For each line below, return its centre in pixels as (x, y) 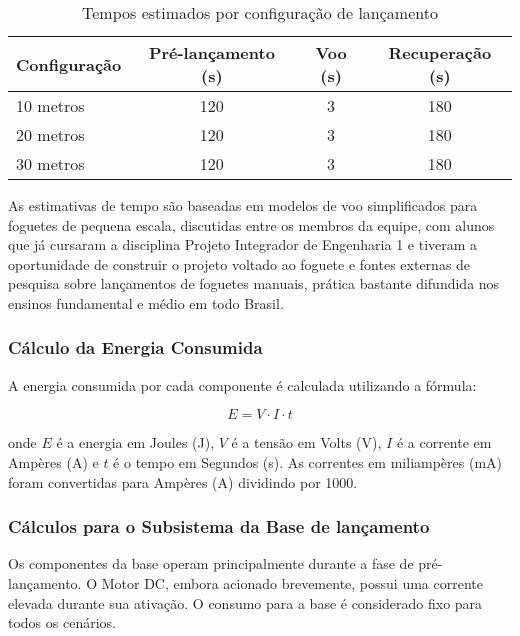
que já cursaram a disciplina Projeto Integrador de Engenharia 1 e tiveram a (243, 244)
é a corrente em (444, 442)
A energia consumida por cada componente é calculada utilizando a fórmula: (242, 384)
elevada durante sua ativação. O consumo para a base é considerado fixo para (245, 602)
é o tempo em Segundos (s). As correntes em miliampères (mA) (308, 461)
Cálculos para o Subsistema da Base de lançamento (219, 526)
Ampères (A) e (53, 461)
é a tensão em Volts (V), (306, 442)
